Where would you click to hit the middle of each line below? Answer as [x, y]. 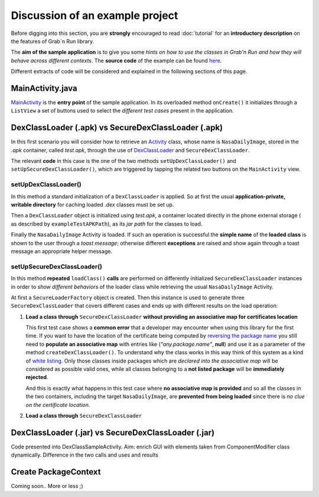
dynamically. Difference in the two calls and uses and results [85, 455]
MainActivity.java [44, 88]
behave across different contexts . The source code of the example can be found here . [116, 60]
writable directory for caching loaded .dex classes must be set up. [92, 205]
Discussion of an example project [95, 15]
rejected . [37, 377]
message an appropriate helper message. [61, 251]
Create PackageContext [56, 472]
